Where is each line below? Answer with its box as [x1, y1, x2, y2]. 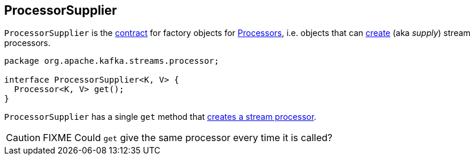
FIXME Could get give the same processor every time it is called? [43, 132, 333, 144]
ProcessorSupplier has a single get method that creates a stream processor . [4, 112, 317, 122]
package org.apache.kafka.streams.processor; [4, 56, 219, 66]
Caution [6, 132, 41, 144]
